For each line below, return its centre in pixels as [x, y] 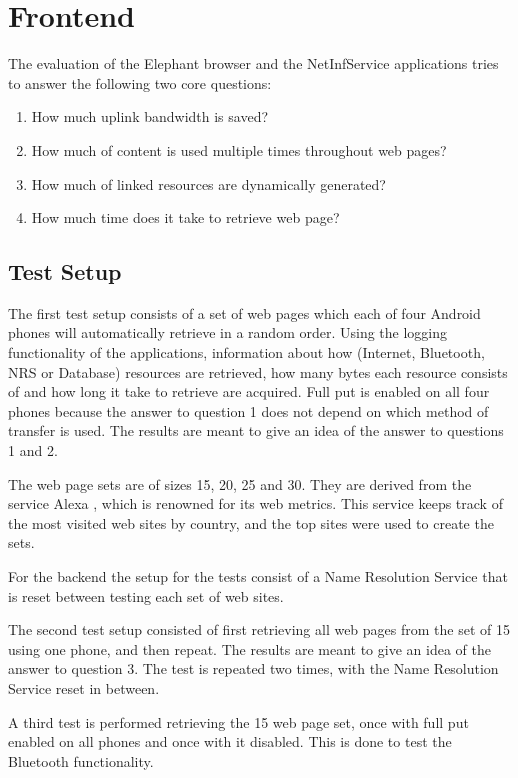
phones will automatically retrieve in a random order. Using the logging [228, 332]
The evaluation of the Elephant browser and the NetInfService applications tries [253, 63]
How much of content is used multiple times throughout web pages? [239, 149]
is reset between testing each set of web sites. [146, 595]
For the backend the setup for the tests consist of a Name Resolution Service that [258, 576]
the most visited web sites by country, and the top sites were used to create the [251, 522]
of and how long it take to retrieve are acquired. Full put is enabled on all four [249, 391]
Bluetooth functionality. [81, 760]
